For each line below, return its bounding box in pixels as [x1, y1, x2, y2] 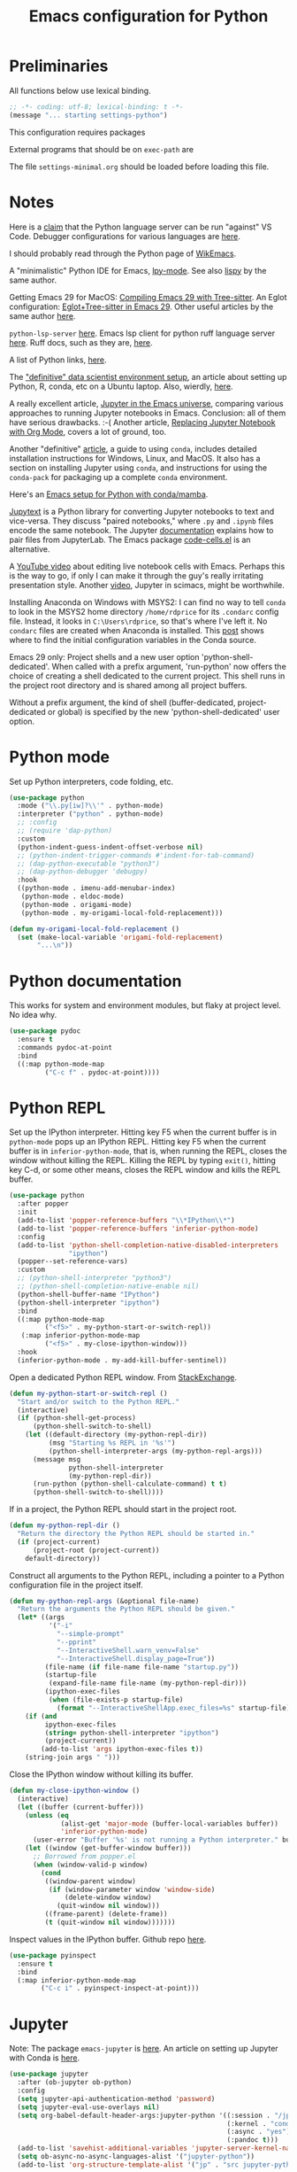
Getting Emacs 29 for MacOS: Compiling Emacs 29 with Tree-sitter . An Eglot [9, 291, 287, 302]
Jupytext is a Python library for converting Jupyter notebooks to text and [9, 506, 275, 516]
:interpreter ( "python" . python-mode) [17, 810, 164, 818]
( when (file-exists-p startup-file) [48, 1695, 184, 1704]
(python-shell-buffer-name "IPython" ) [17, 1290, 161, 1299]
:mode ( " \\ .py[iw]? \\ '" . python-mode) [17, 802, 164, 811]
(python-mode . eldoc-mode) [20, 892, 125, 901]
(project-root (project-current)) [32, 1546, 161, 1555]
